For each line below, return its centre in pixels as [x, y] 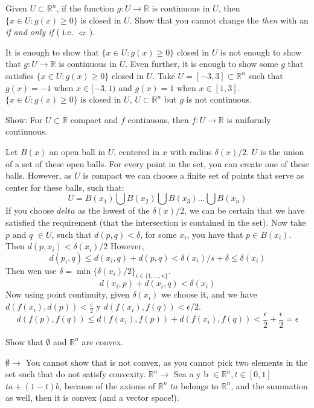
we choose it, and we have [209, 294]
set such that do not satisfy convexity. [76, 374]
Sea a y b [191, 374]
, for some [159, 234]
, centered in [137, 151]
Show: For [24, 119]
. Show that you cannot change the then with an [219, 20]
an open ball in [77, 151]
